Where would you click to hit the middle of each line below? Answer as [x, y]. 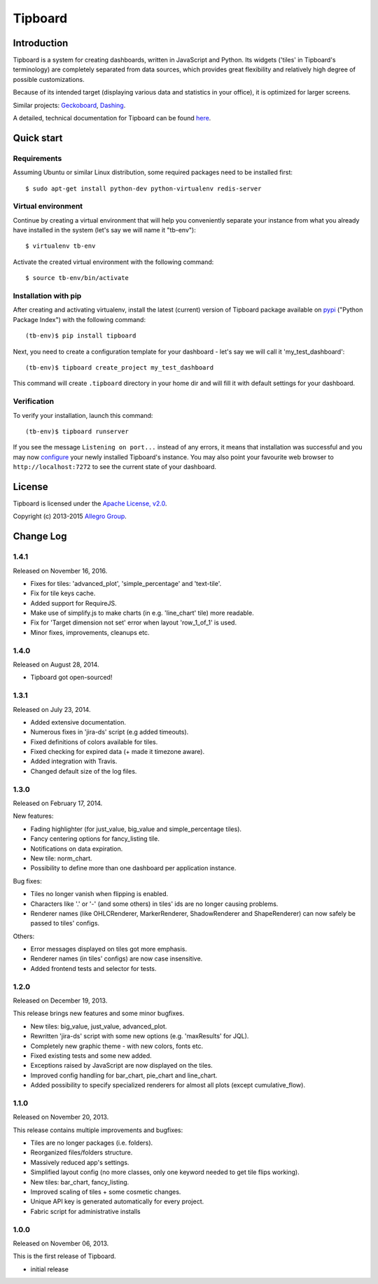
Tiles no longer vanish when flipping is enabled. [99, 894]
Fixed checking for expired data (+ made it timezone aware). [118, 752]
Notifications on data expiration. [77, 849]
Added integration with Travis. [74, 761]
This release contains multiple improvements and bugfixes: [98, 1130]
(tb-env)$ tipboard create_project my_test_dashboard [119, 367]
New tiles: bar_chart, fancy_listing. [80, 1182]
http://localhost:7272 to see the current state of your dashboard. [115, 467]
